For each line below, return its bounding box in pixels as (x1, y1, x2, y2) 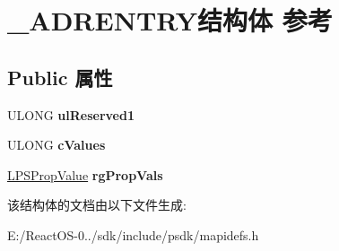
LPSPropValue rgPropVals (7, 165, 163, 184)
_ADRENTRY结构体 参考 (7, 2, 333, 39)
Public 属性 (7, 63, 113, 91)
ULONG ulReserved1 (7, 105, 135, 124)
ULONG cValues (7, 135, 106, 154)
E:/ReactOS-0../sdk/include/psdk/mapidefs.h (7, 225, 259, 244)
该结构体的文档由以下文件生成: (7, 195, 187, 214)
